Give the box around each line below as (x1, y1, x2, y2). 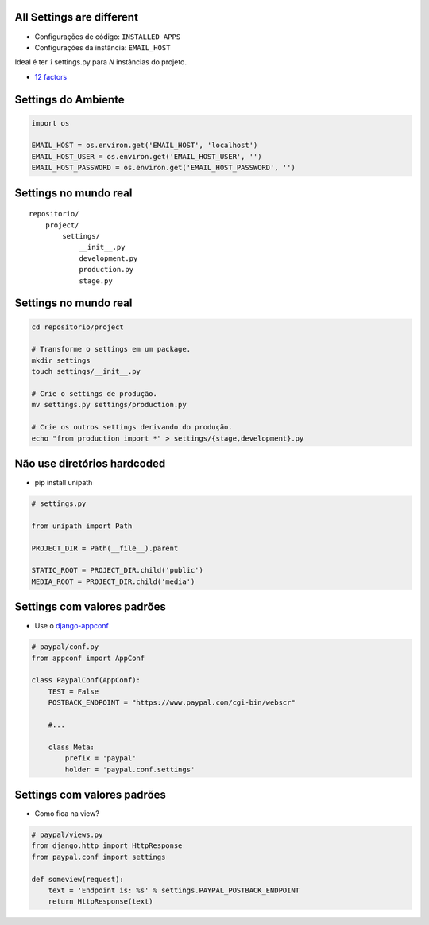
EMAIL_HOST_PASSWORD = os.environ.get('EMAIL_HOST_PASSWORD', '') (31, 163, 296, 173)
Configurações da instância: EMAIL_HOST (34, 42, 171, 52)
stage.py (79, 276, 113, 286)
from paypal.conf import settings (31, 852, 166, 861)
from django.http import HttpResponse (31, 841, 183, 850)
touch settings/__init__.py (31, 367, 141, 376)
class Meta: (48, 742, 95, 752)
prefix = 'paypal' (64, 754, 137, 763)
